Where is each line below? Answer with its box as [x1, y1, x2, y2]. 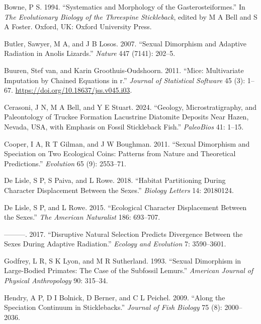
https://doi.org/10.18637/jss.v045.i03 [15, 85, 130, 95]
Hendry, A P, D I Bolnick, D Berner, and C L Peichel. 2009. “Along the [4, 292, 225, 302]
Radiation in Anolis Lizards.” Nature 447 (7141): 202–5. [4, 48, 176, 58]
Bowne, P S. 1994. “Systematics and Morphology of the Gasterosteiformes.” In [4, 2, 245, 12]
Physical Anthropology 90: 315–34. [4, 275, 108, 286]
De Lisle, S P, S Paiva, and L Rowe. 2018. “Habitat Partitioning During [4, 175, 226, 185]
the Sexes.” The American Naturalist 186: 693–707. [4, 212, 160, 222]
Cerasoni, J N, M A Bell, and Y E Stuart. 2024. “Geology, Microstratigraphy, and [4, 101, 256, 112]
